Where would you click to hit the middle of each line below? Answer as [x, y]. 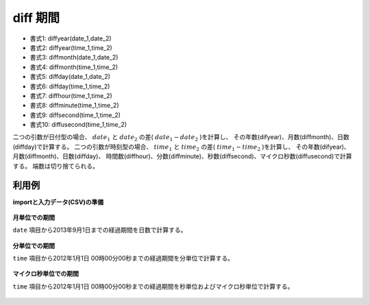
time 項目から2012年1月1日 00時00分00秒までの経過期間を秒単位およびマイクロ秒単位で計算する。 [153, 286]
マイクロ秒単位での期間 [46, 273]
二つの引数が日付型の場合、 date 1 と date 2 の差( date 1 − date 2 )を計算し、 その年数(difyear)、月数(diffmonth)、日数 [181, 138]
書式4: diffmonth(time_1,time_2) [74, 67]
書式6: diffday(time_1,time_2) [70, 86]
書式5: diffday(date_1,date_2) [70, 77]
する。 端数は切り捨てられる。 [56, 166]
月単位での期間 [34, 217]
